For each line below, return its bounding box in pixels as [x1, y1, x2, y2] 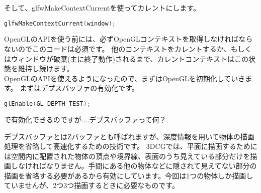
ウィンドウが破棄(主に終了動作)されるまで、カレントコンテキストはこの [11, 53, 248, 64]
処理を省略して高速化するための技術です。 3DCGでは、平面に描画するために [4, 141, 257, 151]
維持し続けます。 [18, 63, 74, 74]
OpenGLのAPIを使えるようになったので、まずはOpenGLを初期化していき [4, 73, 245, 83]
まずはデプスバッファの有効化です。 [20, 83, 139, 93]
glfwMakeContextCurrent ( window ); [4, 20, 116, 27]
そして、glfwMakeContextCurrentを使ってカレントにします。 [4, 3, 201, 13]
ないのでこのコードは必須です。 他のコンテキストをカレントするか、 [4, 44, 231, 54]
